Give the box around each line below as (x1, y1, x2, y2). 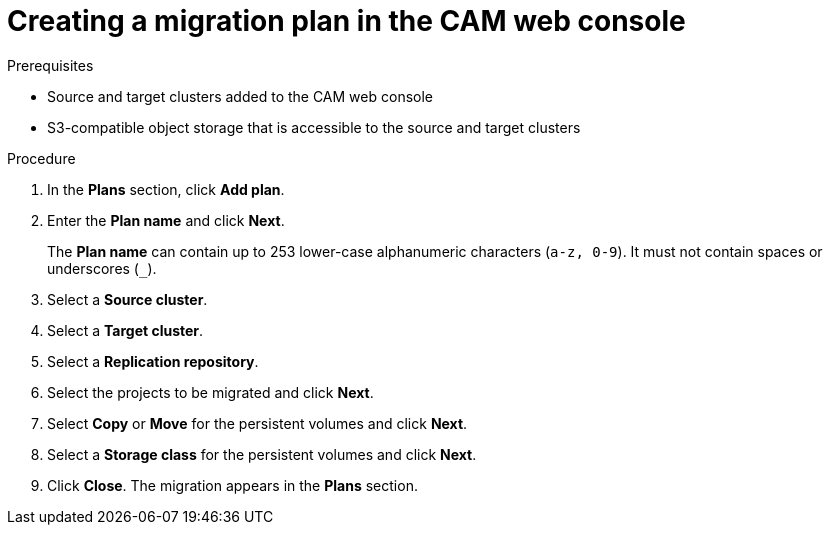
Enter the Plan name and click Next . (47, 211, 285, 229)
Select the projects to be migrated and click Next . (47, 383, 374, 401)
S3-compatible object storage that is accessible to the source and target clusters (47, 118, 581, 136)
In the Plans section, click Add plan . (47, 180, 285, 198)
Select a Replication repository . (47, 352, 259, 370)
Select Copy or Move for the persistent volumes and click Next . (47, 414, 468, 432)
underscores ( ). (47, 259, 157, 277)
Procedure (7, 149, 76, 167)
